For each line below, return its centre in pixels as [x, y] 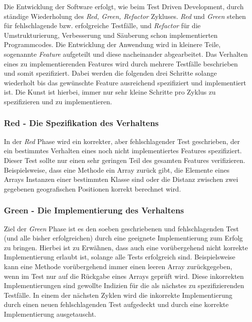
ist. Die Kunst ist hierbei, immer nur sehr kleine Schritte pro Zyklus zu [110, 92]
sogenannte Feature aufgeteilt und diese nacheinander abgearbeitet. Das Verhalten [126, 54]
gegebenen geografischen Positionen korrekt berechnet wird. [92, 188]
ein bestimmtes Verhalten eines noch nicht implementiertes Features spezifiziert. [123, 151]
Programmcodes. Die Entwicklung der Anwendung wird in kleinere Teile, [112, 44]
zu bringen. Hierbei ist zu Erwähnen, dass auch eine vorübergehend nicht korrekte [126, 247]
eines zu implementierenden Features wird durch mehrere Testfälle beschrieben [121, 63]
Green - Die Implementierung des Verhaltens [94, 210]
